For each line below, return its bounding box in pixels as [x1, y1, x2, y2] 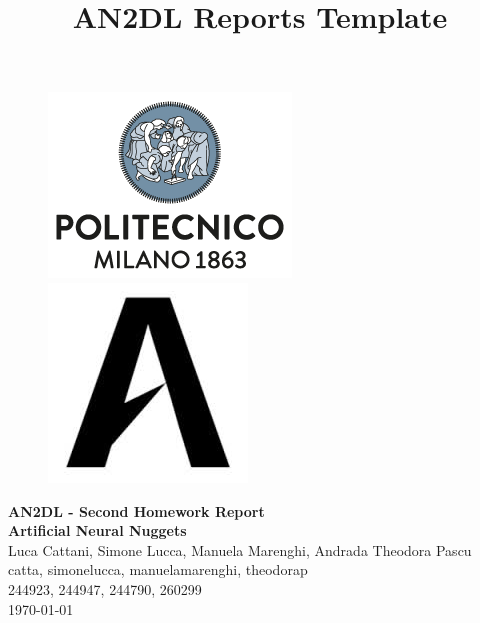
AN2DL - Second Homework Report [8, 500, 265, 521]
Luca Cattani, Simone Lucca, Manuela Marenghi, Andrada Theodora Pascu [8, 539, 472, 560]
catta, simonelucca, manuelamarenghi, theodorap [8, 559, 308, 580]
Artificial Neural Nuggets [8, 520, 187, 541]
